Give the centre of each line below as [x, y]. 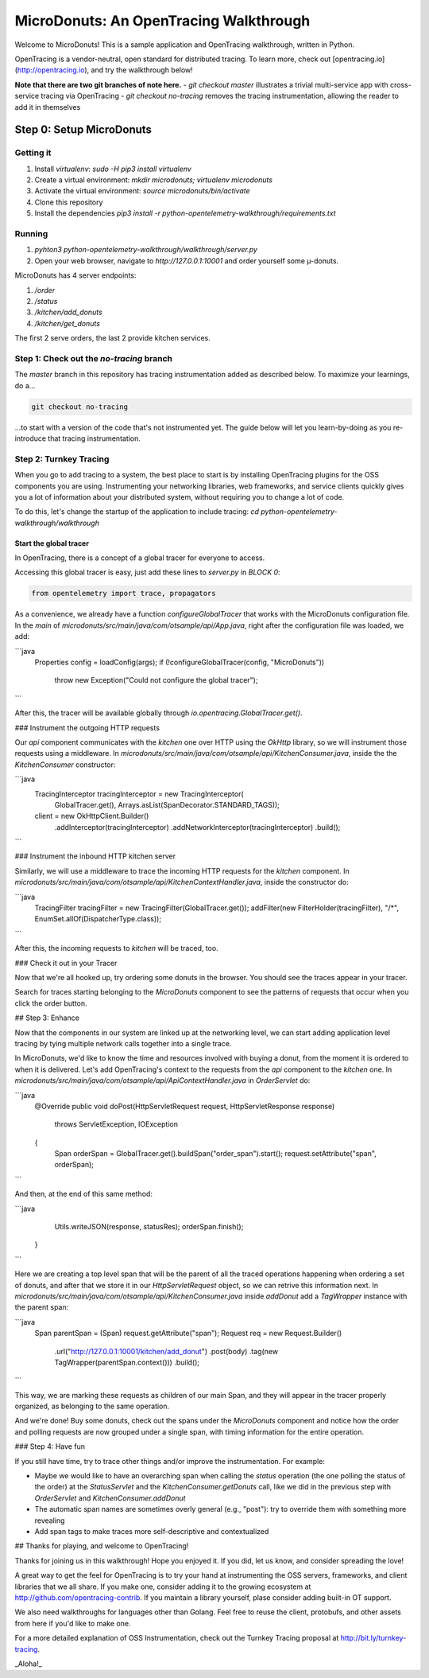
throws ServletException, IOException [116, 1124]
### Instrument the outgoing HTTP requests [87, 727]
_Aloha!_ [29, 1664]
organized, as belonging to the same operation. [92, 1406]
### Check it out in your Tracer [66, 963]
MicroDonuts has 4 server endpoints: [75, 275]
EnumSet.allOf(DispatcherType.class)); [98, 919]
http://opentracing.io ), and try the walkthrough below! [105, 70]
